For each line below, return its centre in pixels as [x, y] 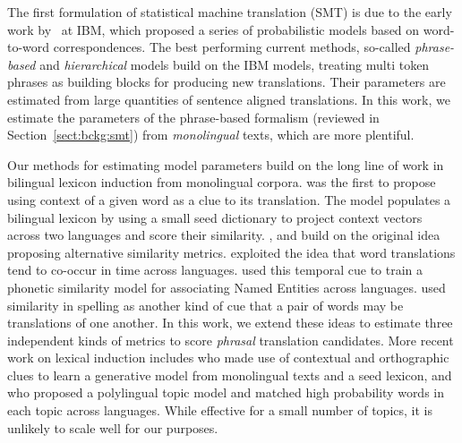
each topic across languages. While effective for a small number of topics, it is [220, 410]
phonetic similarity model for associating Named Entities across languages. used [227, 287]
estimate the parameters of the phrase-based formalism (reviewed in [193, 117]
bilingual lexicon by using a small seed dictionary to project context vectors [215, 217]
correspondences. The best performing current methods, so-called [232, 47]
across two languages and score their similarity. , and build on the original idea [224, 235]
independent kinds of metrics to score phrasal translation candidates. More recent [231, 340]
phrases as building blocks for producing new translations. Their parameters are [227, 82]
